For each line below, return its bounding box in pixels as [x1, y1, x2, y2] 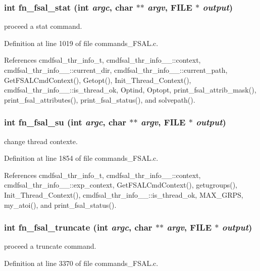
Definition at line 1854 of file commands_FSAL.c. [4, 153, 159, 163]
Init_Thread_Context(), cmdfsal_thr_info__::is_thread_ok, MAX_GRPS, [4, 189, 243, 200]
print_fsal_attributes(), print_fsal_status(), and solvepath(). [4, 94, 195, 105]
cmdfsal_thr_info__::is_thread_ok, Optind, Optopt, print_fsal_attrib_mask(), [4, 84, 256, 95]
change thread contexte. [4, 135, 78, 146]
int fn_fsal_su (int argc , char [4, 116, 127, 128]
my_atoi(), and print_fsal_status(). [4, 199, 117, 210]
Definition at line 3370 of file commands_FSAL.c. [4, 257, 159, 268]
